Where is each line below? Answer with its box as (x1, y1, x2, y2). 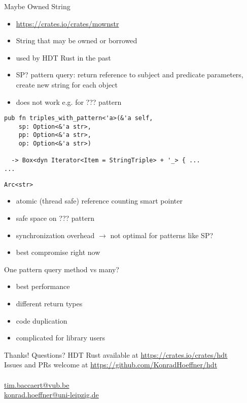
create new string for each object (16, 79, 118, 90)
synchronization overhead (16, 229, 95, 240)
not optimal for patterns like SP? (110, 229, 214, 240)
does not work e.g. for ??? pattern (16, 96, 122, 107)
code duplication (16, 315, 67, 326)
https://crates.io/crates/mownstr (16, 18, 119, 28)
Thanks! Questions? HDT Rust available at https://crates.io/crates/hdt (4, 349, 228, 360)
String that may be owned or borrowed (16, 35, 137, 46)
